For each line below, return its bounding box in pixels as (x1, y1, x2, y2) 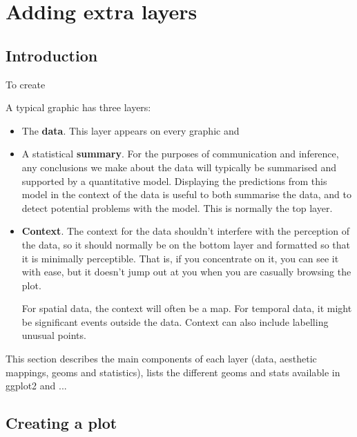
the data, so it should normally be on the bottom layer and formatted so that (21, 237, 350, 251)
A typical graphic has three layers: (6, 100, 151, 115)
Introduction (6, 44, 98, 66)
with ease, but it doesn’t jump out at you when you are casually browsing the (21, 264, 351, 279)
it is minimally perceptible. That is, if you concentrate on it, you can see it (21, 251, 339, 265)
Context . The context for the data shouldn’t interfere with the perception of (21, 224, 349, 238)
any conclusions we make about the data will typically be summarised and (21, 159, 337, 174)
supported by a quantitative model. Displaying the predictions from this (21, 173, 327, 188)
